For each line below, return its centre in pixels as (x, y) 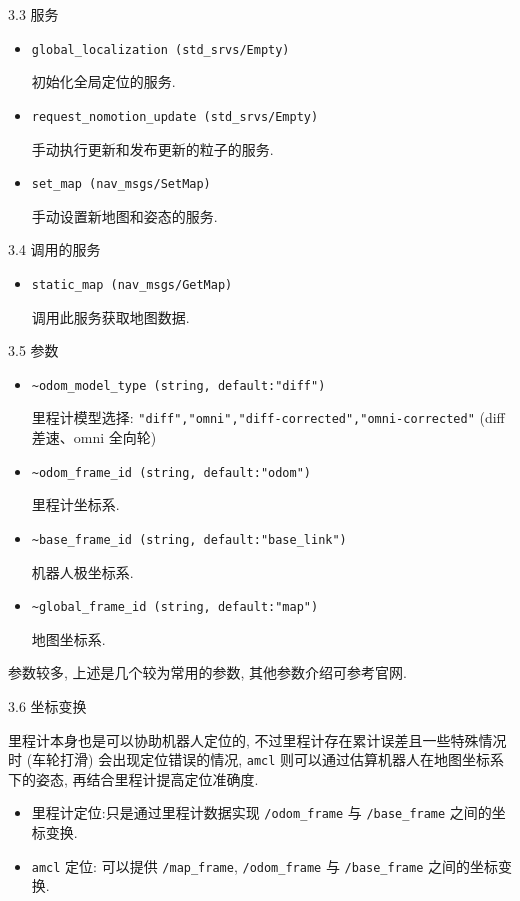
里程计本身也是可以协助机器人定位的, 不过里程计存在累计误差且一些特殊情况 (257, 739)
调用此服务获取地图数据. (110, 316)
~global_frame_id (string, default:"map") (175, 607)
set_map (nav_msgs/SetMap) (121, 184)
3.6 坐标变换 (47, 706)
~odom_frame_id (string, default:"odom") (171, 472)
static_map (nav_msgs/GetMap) (132, 284)
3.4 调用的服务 (54, 249)
